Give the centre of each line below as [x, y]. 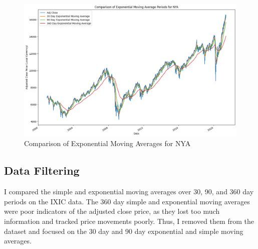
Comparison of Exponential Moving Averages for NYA [107, 143]
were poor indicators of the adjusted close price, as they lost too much [112, 211]
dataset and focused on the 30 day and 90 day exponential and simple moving [124, 231]
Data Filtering [42, 170]
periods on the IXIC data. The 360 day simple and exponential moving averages [127, 201]
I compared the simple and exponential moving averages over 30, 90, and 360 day [129, 192]
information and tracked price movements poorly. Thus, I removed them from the [129, 221]
